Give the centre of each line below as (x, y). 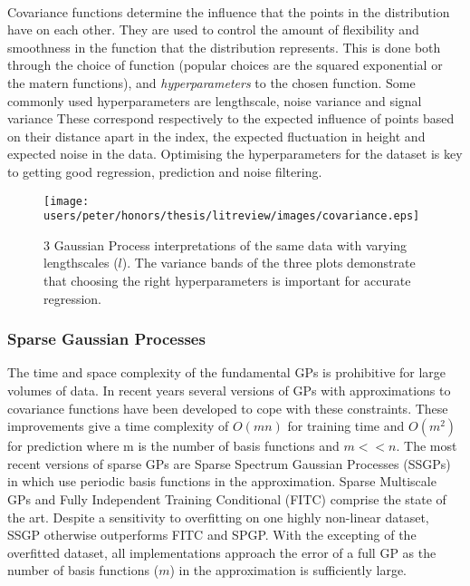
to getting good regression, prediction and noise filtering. (165, 171)
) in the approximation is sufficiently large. (288, 570)
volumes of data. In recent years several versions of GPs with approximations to (229, 391)
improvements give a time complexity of (118, 426)
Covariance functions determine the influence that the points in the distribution (229, 11)
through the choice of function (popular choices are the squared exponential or (225, 65)
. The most (427, 446)
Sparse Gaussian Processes (106, 339)
